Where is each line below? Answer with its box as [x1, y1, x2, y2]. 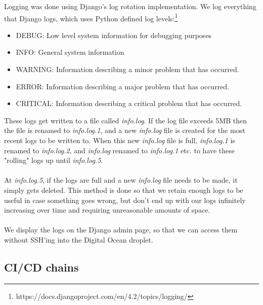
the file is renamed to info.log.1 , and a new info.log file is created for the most [4, 125, 245, 135]
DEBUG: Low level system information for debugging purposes [16, 29, 212, 40]
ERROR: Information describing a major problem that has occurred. [16, 81, 229, 91]
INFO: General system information [16, 47, 124, 57]
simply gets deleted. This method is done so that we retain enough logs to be [4, 184, 243, 195]
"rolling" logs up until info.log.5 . [4, 155, 103, 165]
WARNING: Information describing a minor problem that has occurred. [16, 64, 239, 75]
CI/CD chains [4, 259, 79, 275]
